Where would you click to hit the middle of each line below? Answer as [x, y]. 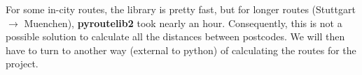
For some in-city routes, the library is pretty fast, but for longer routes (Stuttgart [181, 9]
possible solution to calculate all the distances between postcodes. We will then [175, 36]
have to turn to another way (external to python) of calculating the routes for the [181, 50]
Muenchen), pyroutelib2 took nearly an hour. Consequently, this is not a [183, 23]
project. [22, 64]
